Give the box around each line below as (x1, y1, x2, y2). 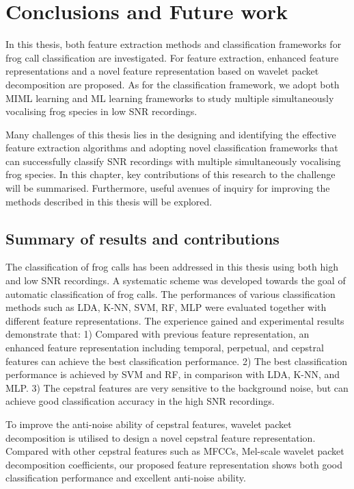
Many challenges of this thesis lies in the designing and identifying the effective (5, 127, 336, 141)
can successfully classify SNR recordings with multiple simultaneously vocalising (5, 153, 341, 168)
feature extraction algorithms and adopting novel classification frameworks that (5, 140, 338, 155)
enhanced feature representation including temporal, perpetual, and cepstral (5, 340, 324, 355)
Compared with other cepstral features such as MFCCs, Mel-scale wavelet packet (5, 444, 344, 458)
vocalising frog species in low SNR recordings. (5, 104, 198, 118)
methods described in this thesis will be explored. (5, 194, 213, 208)
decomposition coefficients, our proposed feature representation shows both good (5, 457, 342, 471)
